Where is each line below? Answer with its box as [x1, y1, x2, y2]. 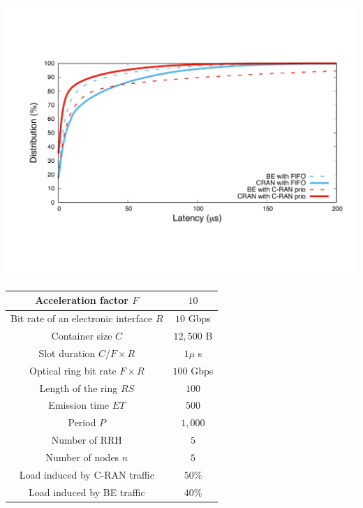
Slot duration [38, 345, 96, 360]
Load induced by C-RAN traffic [19, 467, 154, 481]
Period [68, 415, 96, 430]
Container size [51, 328, 112, 343]
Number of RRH [51, 433, 122, 447]
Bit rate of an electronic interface [10, 311, 153, 326]
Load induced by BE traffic [28, 484, 145, 499]
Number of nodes [45, 450, 119, 464]
